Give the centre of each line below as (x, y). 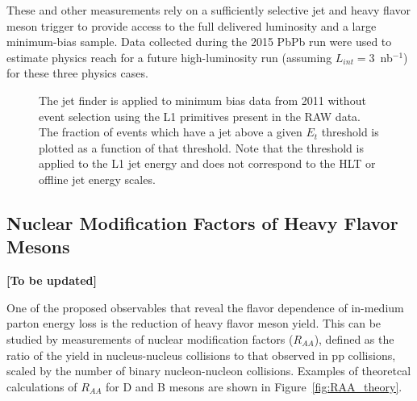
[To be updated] (52, 280)
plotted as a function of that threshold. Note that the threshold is (201, 147)
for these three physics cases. (77, 73)
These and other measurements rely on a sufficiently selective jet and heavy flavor (208, 10)
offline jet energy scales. (97, 179)
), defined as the (354, 338)
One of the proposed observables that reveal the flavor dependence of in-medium (205, 307)
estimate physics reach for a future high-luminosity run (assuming (169, 57)
